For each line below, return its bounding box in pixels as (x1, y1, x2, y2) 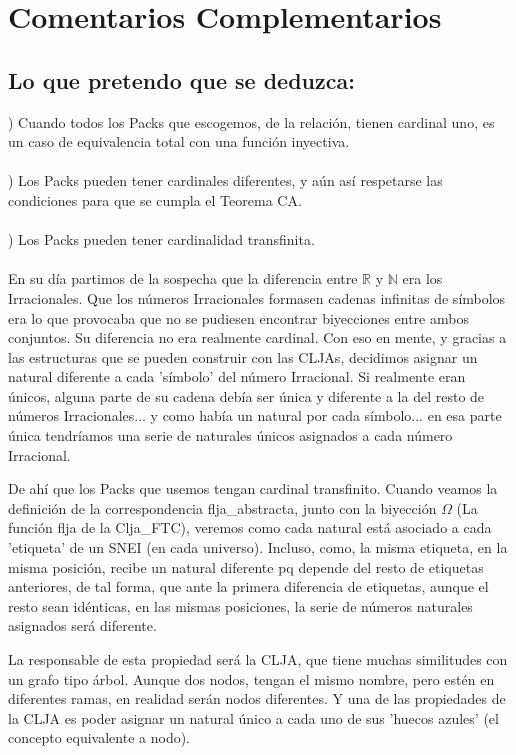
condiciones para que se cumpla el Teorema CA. (8, 189, 302, 210)
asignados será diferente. (8, 615, 157, 636)
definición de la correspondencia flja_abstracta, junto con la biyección (8, 497, 437, 518)
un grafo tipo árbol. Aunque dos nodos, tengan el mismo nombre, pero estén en (8, 668, 495, 689)
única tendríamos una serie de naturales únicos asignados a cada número (8, 425, 453, 446)
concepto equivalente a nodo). (8, 727, 190, 748)
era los (402, 268, 443, 289)
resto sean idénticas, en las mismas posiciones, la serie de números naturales (8, 595, 473, 616)
